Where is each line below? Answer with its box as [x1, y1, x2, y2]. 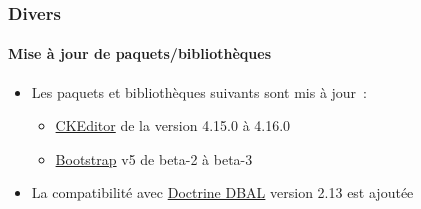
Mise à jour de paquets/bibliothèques [8, 43, 271, 64]
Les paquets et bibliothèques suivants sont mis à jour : [31, 81, 367, 102]
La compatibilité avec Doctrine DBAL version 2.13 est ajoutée [31, 182, 414, 203]
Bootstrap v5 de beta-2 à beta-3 [55, 148, 253, 169]
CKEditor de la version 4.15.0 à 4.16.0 [55, 115, 291, 136]
